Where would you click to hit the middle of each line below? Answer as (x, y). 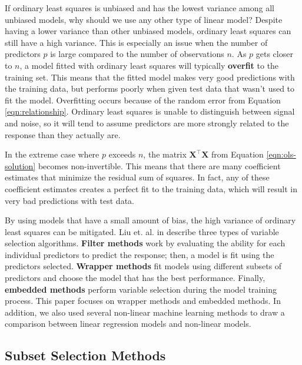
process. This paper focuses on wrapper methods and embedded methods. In (143, 301)
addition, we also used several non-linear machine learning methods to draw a (145, 312)
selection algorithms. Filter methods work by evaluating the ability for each (145, 243)
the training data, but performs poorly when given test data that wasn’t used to (150, 88)
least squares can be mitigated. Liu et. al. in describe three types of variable (142, 231)
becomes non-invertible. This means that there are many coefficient (159, 165)
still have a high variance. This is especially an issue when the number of (136, 42)
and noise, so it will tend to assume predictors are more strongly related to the (147, 123)
